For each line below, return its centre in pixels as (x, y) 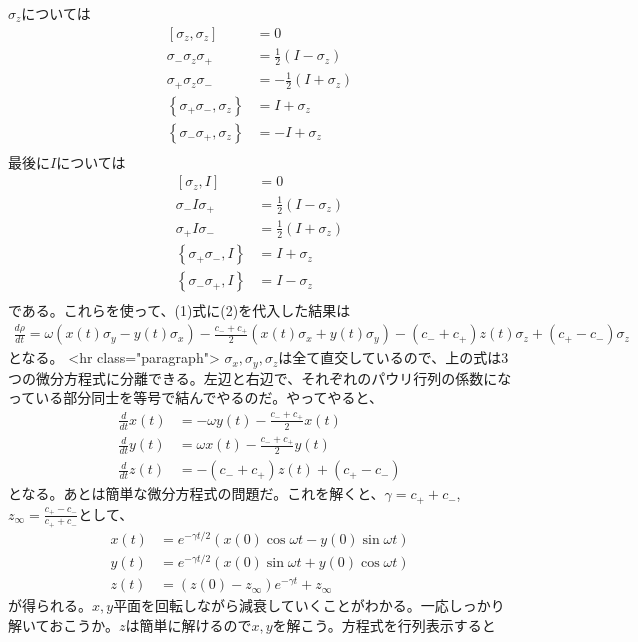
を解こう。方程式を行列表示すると (384, 624)
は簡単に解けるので (188, 624)
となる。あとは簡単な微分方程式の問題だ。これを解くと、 (196, 493)
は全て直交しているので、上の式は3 (393, 357)
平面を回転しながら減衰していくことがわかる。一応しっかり (309, 605)
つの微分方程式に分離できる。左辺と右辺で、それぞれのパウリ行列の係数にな (260, 377)
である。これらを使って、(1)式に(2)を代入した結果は (179, 310)
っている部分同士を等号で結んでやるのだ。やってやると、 (195, 397)
